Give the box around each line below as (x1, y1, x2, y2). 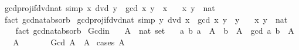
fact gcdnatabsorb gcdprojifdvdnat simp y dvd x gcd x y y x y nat (4, 13, 288, 25)
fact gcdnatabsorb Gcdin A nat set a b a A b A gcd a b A (15, 24, 294, 37)
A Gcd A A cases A (12, 35, 125, 48)
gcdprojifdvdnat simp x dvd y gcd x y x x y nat (4, 2, 215, 13)
